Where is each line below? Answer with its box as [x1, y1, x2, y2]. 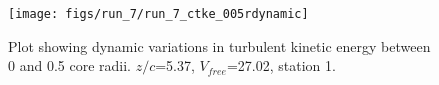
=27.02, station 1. [226, 55, 336, 76]
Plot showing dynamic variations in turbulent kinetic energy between [8, 35, 431, 56]
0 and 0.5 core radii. [8, 55, 131, 76]
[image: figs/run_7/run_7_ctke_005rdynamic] [8, 7, 309, 21]
